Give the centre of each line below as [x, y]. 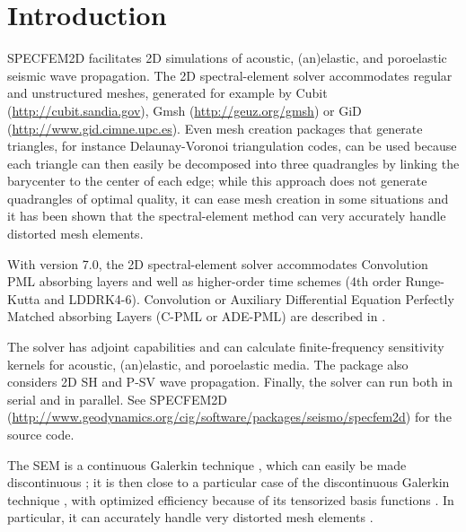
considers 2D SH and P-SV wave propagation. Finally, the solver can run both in [230, 382]
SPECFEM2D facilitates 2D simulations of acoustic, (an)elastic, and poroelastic [227, 58]
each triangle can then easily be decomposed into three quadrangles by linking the [233, 163]
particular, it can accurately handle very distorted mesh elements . [190, 517]
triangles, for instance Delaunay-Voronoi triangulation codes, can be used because [232, 146]
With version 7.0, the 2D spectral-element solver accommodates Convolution [218, 263]
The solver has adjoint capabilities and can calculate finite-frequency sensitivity [226, 347]
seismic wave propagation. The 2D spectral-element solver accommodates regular [230, 75]
